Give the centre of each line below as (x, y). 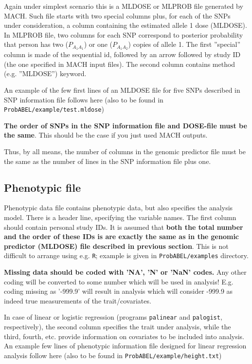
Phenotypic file (43, 187)
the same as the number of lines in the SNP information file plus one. (108, 161)
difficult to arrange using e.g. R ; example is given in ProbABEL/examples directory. (126, 255)
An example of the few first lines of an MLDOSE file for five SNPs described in (122, 90)
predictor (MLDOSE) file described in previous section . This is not (116, 246)
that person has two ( (36, 44)
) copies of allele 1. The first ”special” (184, 44)
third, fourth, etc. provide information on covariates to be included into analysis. (124, 336)
